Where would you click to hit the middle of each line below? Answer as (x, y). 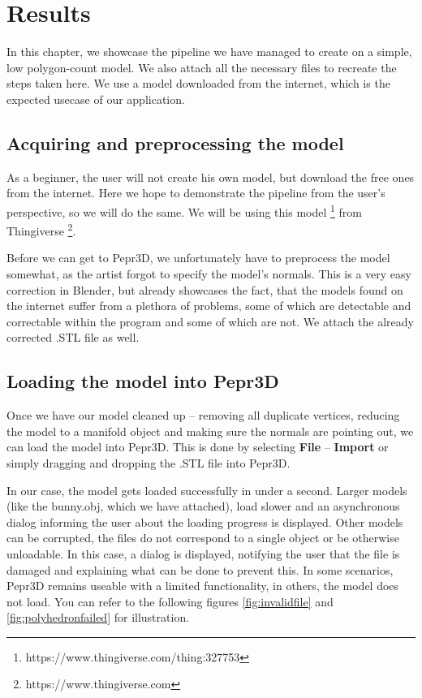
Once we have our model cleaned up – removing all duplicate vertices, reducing (203, 415)
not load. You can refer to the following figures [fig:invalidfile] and (170, 601)
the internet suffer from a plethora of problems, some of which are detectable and (209, 306)
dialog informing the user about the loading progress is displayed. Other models (205, 521)
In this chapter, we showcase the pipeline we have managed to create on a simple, (209, 52)
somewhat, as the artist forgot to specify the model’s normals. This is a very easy (209, 273)
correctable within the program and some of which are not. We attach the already (210, 321)
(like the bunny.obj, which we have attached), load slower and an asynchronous (203, 506)
